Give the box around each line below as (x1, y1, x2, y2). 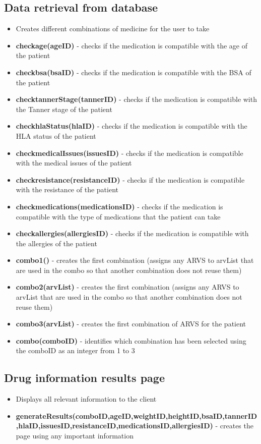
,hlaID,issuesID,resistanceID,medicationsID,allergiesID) (16, 420, 213, 431)
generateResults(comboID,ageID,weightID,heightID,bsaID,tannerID (16, 410, 257, 421)
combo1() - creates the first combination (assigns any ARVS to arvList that (16, 255, 254, 265)
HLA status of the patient (16, 130, 96, 141)
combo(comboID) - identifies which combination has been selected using (16, 335, 246, 346)
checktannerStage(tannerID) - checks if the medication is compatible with (16, 94, 257, 104)
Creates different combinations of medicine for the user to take (16, 23, 210, 34)
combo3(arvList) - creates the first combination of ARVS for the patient (16, 318, 246, 329)
